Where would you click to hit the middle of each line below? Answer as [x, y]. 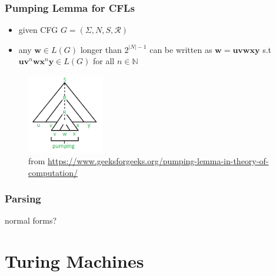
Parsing [23, 199]
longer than [101, 49]
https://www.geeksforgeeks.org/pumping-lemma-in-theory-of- [158, 160]
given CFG [38, 30]
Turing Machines [74, 261]
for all [104, 61]
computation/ [53, 172]
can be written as [181, 49]
